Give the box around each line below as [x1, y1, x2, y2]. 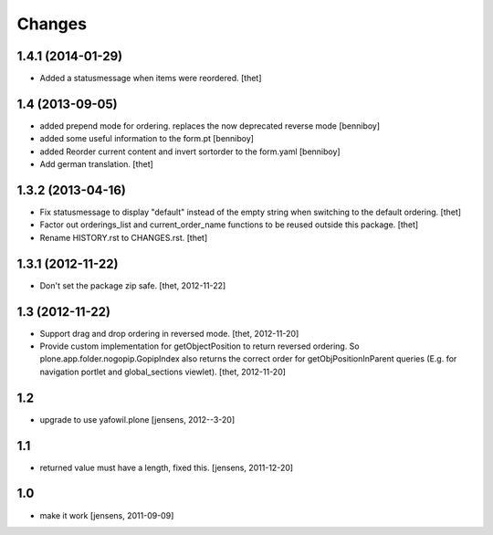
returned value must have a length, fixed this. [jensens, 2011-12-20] [39, 462, 294, 473]
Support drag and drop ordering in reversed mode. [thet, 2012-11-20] [39, 328, 299, 339]
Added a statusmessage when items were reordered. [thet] [39, 73, 262, 84]
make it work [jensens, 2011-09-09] [39, 509, 174, 520]
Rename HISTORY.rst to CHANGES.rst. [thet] [39, 232, 208, 243]
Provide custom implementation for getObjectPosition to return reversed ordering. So [39, 341, 360, 351]
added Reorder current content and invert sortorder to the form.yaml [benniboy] [39, 146, 341, 157]
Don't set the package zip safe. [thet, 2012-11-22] [39, 279, 226, 291]
